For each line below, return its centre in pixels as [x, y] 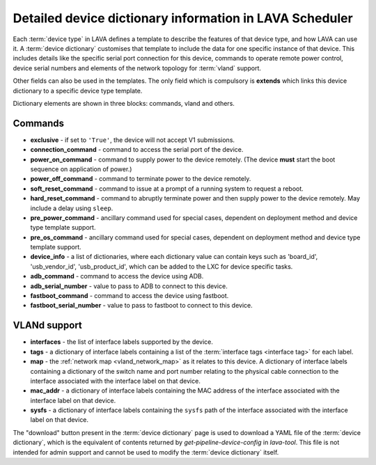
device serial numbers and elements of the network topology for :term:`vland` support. [137, 68]
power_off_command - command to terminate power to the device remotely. [141, 179]
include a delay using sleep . [72, 208]
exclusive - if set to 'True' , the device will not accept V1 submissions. [133, 140]
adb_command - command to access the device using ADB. [117, 276]
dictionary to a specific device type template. [78, 90]
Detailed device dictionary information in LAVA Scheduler [183, 18]
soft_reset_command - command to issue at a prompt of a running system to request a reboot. [167, 189]
